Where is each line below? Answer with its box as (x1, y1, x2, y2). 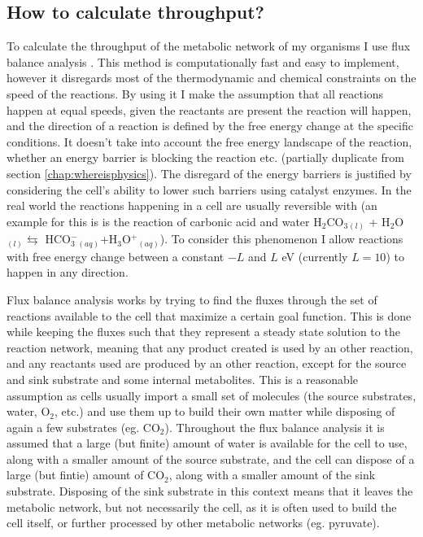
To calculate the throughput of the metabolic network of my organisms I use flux (7, 37, 411, 55)
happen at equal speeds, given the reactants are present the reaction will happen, (7, 101, 412, 118)
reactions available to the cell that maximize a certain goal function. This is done (7, 307, 412, 324)
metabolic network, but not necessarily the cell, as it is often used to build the (7, 498, 397, 515)
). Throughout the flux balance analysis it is (164, 418, 385, 435)
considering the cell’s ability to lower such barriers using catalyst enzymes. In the (7, 181, 412, 198)
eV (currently (281, 247, 348, 264)
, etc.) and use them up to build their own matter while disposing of (55, 403, 395, 420)
